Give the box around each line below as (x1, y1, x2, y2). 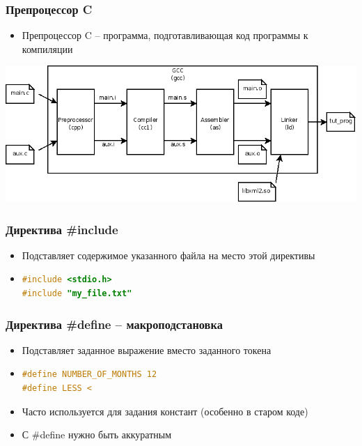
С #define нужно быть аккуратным (22, 427, 172, 442)
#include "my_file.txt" (22, 288, 132, 298)
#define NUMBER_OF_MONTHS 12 (22, 369, 157, 380)
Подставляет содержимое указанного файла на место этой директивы (22, 247, 315, 262)
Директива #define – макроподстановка (6, 315, 223, 332)
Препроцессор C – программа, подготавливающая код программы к (22, 28, 308, 43)
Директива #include (6, 220, 118, 238)
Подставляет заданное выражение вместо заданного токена (22, 342, 271, 357)
